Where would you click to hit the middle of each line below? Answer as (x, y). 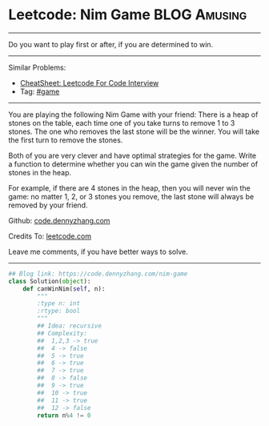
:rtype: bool (59, 311)
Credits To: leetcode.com (50, 236)
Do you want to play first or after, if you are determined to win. (111, 44)
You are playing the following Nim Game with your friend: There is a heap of (133, 115)
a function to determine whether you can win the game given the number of (133, 164)
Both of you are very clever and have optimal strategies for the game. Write (132, 155)
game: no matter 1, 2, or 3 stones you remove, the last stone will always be (131, 196)
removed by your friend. (48, 205)
